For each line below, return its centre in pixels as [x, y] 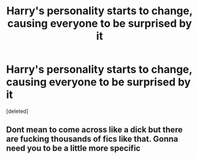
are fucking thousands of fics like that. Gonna [92, 139]
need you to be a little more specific [74, 149]
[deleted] [17, 111]
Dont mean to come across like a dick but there [95, 130]
